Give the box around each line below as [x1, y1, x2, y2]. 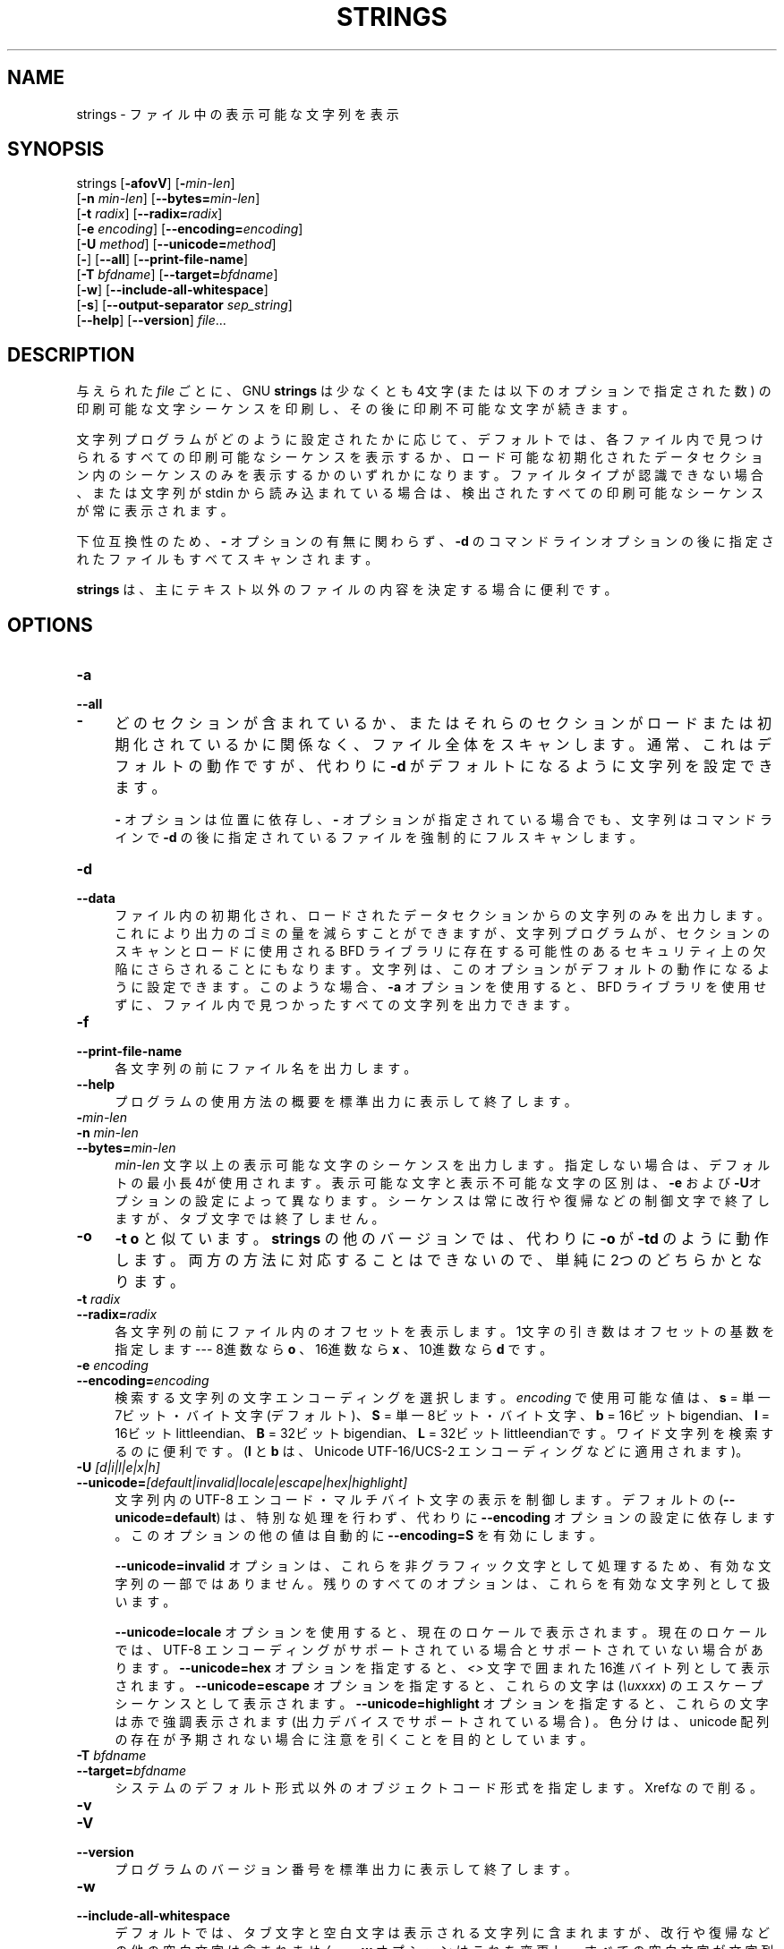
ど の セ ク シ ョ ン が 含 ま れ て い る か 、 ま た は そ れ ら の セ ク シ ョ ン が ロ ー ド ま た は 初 [115, 714, 771, 733]
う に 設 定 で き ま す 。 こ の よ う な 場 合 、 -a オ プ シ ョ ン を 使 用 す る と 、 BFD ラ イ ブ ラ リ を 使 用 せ [115, 979, 767, 995]
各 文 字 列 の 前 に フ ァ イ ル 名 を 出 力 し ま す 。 [115, 1060, 417, 1077]
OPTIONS [7, 613, 93, 636]
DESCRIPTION [7, 343, 135, 366]
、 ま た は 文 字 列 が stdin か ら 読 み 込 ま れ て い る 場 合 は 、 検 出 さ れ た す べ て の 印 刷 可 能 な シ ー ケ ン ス [76, 485, 763, 501]
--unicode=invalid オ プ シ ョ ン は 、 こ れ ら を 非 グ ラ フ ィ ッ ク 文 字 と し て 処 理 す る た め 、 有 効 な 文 [115, 1558, 771, 1574]
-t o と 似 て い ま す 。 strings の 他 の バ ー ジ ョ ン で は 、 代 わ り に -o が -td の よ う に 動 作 [115, 1230, 769, 1248]
